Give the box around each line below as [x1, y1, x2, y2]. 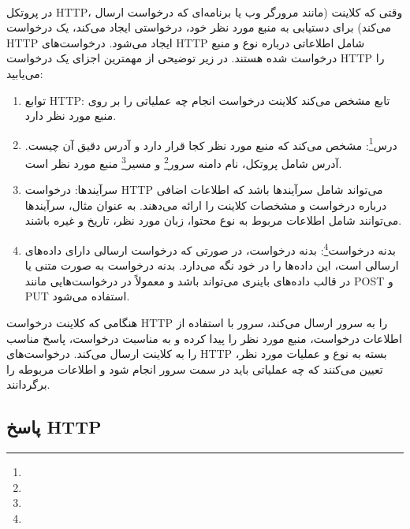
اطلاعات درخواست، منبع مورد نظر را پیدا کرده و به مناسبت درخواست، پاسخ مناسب [6, 330, 402, 346]
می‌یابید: [6, 65, 43, 81]
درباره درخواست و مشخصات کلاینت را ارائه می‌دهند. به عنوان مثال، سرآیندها [24, 196, 387, 213]
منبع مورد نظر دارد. [24, 107, 117, 124]
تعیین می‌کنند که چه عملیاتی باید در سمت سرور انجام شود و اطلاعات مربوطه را [6, 360, 383, 377]
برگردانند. [6, 376, 50, 393]
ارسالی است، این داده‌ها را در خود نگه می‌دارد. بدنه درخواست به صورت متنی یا [24, 257, 399, 274]
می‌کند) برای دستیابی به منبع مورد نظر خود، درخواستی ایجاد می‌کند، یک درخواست [6, 19, 392, 35]
